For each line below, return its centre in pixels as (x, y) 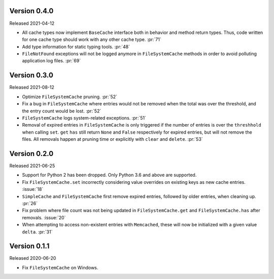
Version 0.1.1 (29, 246)
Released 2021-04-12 (32, 23)
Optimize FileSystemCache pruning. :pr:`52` (70, 97)
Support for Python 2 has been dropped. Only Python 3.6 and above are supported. (109, 175)
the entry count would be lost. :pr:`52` (62, 111)
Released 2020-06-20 (33, 258)
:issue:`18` (33, 189)
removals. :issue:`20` (44, 217)
